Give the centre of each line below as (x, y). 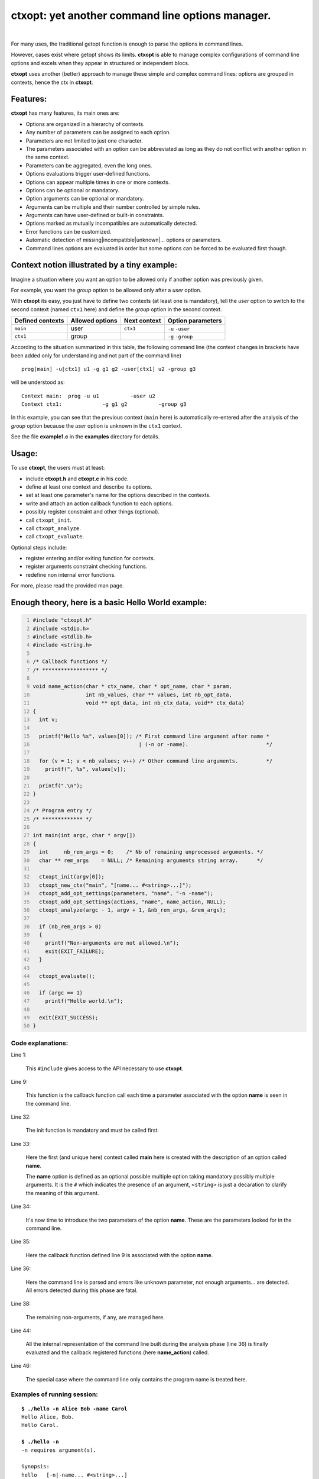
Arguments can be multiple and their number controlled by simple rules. (113, 206)
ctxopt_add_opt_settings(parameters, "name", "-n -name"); (126, 894)
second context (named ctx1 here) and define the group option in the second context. (116, 309)
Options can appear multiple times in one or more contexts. (98, 182)
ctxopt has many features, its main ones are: (65, 113)
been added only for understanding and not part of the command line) (96, 356)
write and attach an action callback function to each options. (100, 503)
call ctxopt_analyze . (53, 528)
